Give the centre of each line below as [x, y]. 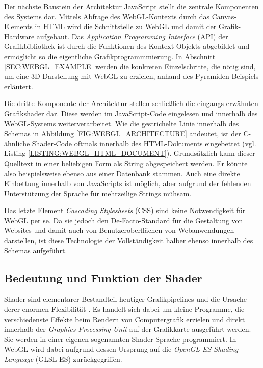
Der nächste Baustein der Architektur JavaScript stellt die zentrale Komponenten [131, 6]
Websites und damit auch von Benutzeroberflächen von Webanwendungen [119, 230]
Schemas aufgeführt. [36, 250]
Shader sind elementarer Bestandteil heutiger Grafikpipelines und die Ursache [126, 299]
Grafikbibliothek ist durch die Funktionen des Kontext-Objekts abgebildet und [127, 46]
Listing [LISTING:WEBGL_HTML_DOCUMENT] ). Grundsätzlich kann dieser [130, 153]
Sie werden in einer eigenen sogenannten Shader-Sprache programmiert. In [120, 339]
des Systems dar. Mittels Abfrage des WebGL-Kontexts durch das [107, 16]
